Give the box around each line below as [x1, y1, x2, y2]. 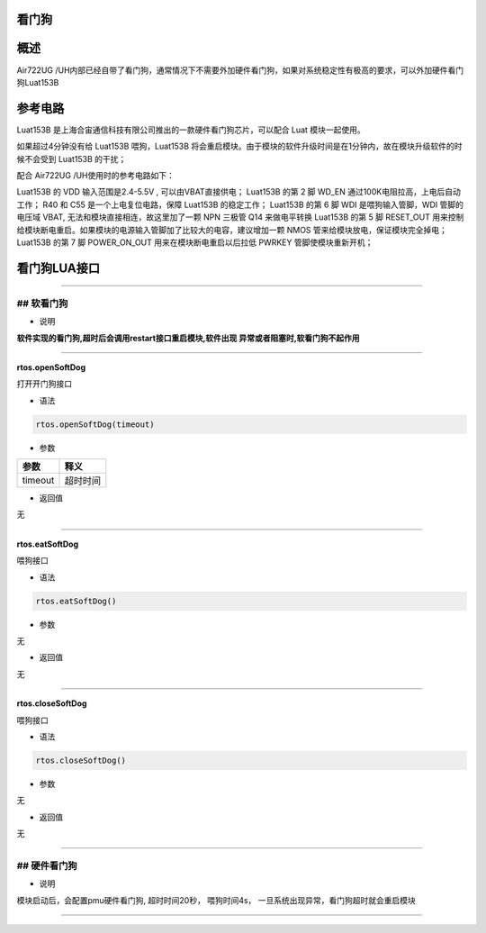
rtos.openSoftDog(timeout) [35, 419, 155, 430]
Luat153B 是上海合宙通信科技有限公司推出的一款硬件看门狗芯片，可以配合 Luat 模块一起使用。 [16, 124, 365, 135]
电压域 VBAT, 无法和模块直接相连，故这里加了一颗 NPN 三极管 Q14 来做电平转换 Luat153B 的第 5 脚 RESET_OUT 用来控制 [16, 212, 464, 222]
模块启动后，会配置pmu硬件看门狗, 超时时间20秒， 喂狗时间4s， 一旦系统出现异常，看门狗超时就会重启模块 [16, 894, 416, 905]
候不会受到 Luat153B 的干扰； [16, 153, 127, 164]
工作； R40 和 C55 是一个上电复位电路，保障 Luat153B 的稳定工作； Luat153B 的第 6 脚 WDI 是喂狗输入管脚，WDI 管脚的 [16, 199, 463, 210]
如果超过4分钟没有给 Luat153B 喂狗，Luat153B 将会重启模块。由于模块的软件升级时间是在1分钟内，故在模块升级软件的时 [16, 140, 463, 152]
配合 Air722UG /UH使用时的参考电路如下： [16, 170, 175, 180]
